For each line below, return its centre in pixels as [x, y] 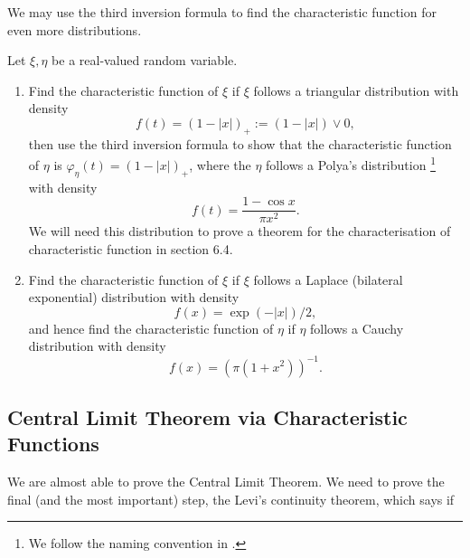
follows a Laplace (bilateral [328, 279]
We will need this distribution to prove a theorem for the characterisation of [240, 231]
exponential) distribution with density [134, 297]
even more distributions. [75, 29]
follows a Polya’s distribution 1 [351, 164]
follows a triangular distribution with [356, 90]
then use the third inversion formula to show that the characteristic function [240, 143]
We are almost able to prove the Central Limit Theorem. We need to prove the [226, 482]
